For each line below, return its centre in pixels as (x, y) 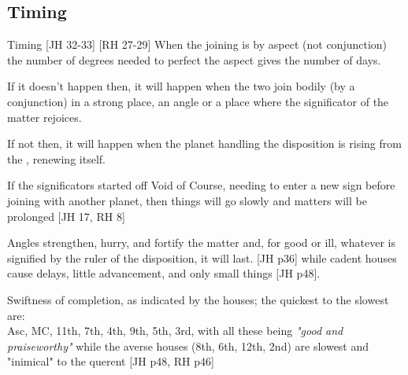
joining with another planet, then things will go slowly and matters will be (187, 200)
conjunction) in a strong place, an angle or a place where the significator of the (198, 101)
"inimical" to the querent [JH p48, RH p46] (111, 361)
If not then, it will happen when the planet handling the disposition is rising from (204, 143)
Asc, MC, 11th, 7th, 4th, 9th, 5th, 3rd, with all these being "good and (175, 331)
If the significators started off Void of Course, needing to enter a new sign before (201, 185)
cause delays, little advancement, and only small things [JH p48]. (164, 273)
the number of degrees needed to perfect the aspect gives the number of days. (194, 59)
